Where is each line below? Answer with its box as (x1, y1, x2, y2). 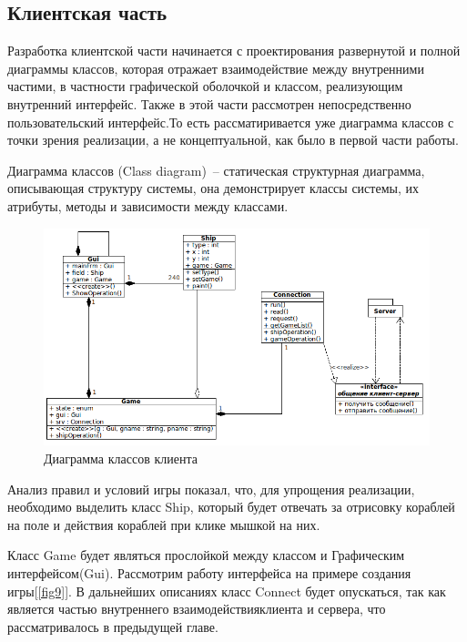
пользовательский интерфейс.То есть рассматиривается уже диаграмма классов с (7, 112, 454, 131)
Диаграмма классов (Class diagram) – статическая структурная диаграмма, (7, 160, 425, 179)
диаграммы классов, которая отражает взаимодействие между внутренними (7, 58, 424, 77)
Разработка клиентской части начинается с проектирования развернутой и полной (7, 41, 461, 60)
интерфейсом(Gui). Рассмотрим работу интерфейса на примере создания (7, 563, 411, 582)
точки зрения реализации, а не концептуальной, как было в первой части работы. (7, 130, 459, 149)
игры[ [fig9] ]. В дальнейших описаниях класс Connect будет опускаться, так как (7, 581, 446, 600)
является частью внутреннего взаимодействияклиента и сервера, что (7, 599, 386, 618)
